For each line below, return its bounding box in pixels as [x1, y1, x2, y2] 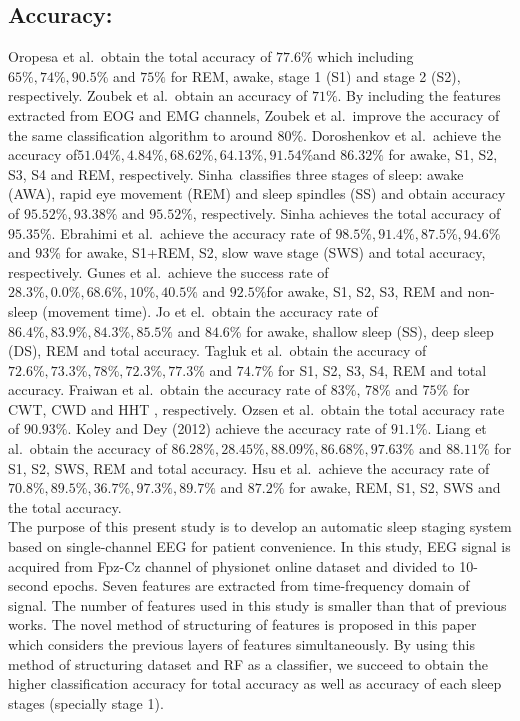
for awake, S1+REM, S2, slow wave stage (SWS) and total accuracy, [65, 242, 486, 263]
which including [317, 46, 414, 67]
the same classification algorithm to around [8, 124, 273, 145]
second [8, 575, 49, 596]
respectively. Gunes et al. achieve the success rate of [8, 261, 329, 282]
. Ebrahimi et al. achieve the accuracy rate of [51, 222, 331, 243]
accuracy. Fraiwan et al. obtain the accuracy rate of [8, 379, 327, 400]
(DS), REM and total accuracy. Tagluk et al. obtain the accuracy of [8, 340, 427, 361]
